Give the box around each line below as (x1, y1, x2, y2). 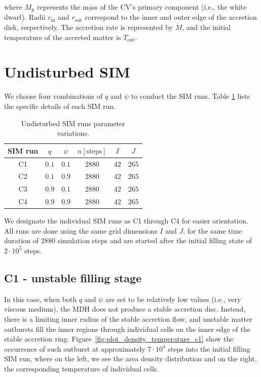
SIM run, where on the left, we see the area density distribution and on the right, (4, 353, 257, 364)
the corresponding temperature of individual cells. (4, 363, 159, 373)
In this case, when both (4, 293, 77, 304)
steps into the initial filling (168, 343, 250, 354)
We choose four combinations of (4, 91, 103, 101)
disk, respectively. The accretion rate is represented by (4, 22, 173, 32)
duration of (4, 235, 39, 246)
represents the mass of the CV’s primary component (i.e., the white (36, 2, 247, 12)
